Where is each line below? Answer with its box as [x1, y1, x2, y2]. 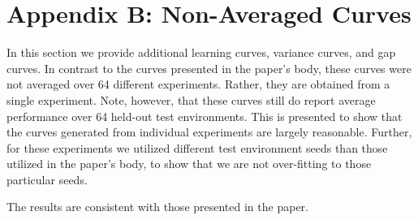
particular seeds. [6, 170, 88, 188]
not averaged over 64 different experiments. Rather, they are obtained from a [6, 75, 390, 93]
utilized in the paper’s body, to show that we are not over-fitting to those [6, 155, 372, 172]
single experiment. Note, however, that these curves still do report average [6, 91, 376, 108]
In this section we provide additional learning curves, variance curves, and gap [6, 44, 396, 61]
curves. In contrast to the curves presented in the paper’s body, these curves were [6, 59, 412, 76]
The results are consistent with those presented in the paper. [6, 198, 308, 215]
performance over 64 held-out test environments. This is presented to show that [6, 107, 403, 124]
